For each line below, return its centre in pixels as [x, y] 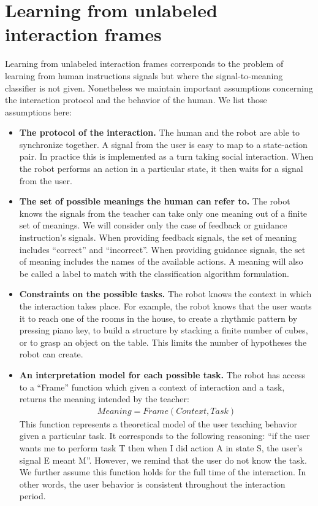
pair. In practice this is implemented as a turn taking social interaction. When [166, 156]
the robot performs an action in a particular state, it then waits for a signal [161, 169]
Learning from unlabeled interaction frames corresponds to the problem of [144, 64]
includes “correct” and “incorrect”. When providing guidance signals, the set [162, 249]
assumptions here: [39, 111]
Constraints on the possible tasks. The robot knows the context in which [165, 294]
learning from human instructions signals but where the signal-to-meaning [144, 75]
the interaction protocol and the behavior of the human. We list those [136, 100]
